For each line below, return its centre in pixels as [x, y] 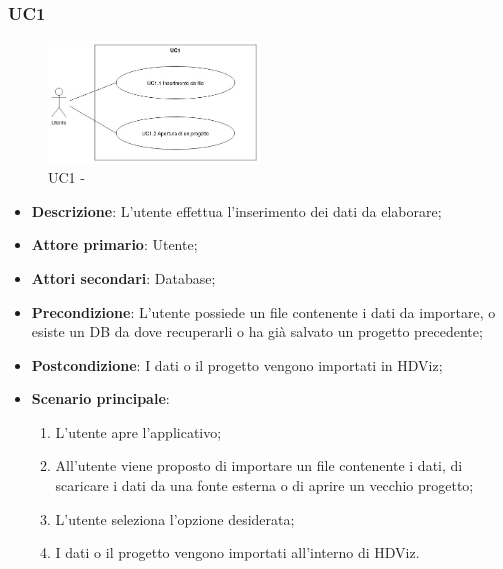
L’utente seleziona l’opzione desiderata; [175, 518]
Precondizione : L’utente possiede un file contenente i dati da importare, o [263, 311]
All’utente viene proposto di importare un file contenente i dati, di [259, 465]
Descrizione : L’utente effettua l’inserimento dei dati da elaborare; [236, 210]
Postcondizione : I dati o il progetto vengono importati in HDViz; [237, 364]
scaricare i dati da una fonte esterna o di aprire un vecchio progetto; [264, 485]
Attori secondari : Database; [123, 277]
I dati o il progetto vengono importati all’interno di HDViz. [237, 552]
